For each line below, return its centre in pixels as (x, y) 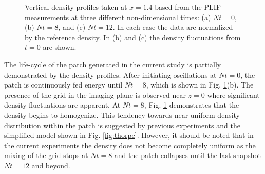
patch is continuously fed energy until (63, 85)
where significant (233, 94)
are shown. (60, 47)
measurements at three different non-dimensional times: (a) (118, 17)
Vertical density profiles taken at (76, 7)
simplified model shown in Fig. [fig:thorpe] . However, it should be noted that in (129, 135)
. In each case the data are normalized (173, 27)
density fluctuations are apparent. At (62, 105)
